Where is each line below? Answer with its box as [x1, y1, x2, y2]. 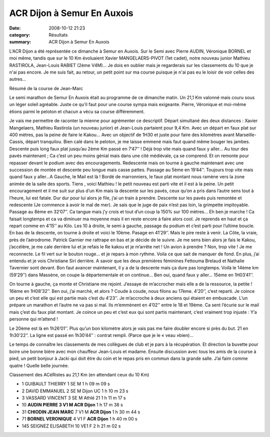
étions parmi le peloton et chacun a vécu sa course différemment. [9, 108, 145, 115]
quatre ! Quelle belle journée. [9, 362, 69, 368]
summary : [9, 39, 31, 45]
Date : [9, 25, 21, 31]
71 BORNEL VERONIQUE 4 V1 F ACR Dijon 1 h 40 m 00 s [21, 416, 137, 422]
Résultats [48, 32, 68, 38]
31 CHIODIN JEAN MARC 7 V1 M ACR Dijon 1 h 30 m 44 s [21, 408, 140, 415]
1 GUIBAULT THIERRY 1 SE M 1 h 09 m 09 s [21, 381, 110, 387]
